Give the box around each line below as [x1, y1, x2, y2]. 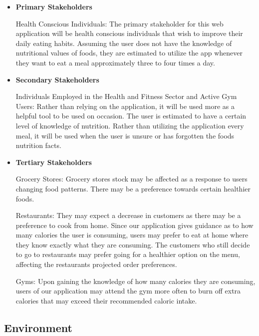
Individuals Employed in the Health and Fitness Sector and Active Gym [15, 91, 237, 101]
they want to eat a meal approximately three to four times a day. [15, 57, 215, 67]
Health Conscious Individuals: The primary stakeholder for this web [15, 18, 224, 28]
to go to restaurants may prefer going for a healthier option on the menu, [15, 249, 240, 259]
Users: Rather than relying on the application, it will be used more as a [15, 100, 235, 111]
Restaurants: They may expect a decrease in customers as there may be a [15, 210, 241, 220]
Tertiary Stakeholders [15, 156, 92, 167]
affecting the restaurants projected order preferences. [15, 259, 177, 269]
